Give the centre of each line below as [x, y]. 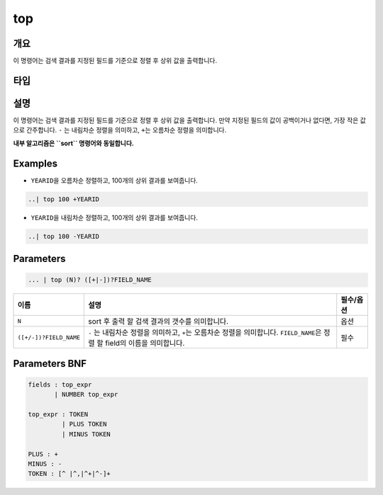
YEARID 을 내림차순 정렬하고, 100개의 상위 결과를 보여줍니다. [115, 217]
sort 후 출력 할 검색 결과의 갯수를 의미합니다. [158, 322]
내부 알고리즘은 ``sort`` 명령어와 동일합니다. [73, 143]
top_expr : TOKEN [58, 414]
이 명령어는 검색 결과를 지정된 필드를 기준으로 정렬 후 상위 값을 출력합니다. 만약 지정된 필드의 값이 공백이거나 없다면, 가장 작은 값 [190, 120]
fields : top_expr [60, 385]
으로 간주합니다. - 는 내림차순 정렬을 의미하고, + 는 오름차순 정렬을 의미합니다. [120, 130]
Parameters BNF [50, 364]
